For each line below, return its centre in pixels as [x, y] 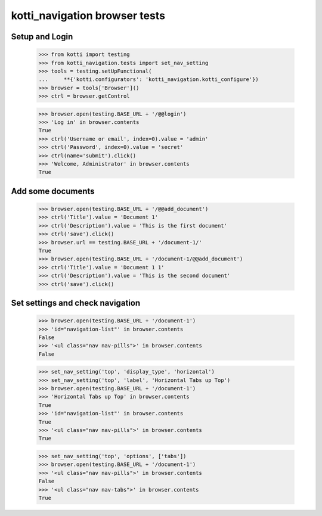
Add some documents [53, 191]
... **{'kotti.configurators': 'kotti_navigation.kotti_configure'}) [148, 80]
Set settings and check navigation [76, 303]
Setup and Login [42, 37]
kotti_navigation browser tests [88, 15]
